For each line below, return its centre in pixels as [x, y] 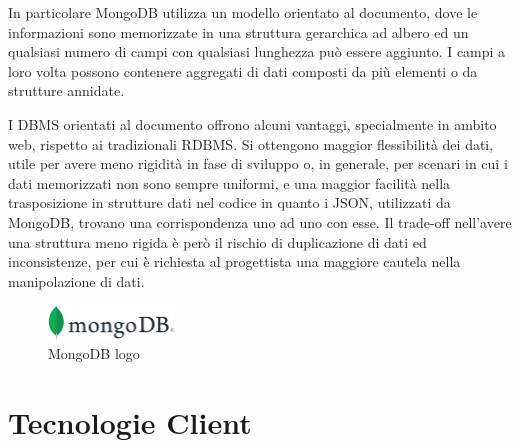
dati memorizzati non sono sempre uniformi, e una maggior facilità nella [229, 182]
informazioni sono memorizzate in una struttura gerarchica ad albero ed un [238, 31]
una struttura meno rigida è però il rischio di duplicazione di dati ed [217, 241]
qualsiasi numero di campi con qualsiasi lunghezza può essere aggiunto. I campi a [257, 51]
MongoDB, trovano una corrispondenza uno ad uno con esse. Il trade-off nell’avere [260, 221]
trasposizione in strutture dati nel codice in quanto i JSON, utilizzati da [229, 202]
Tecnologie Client [130, 421]
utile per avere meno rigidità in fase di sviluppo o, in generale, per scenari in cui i [258, 163]
